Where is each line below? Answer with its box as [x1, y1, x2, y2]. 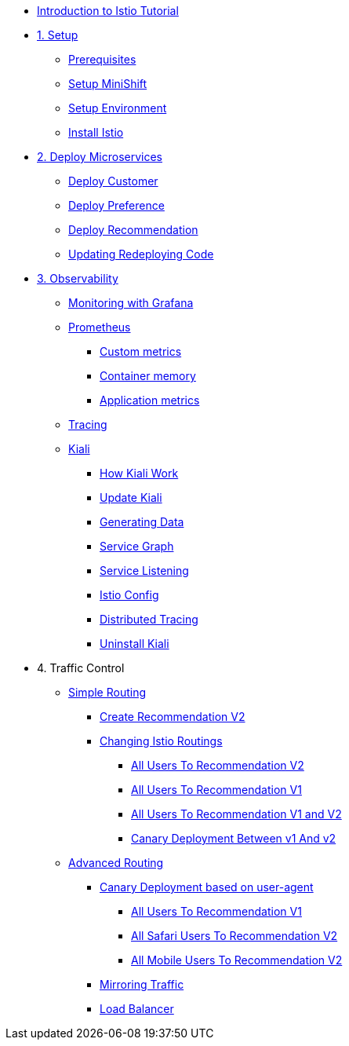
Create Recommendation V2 [100, 710, 245, 723]
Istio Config [100, 588, 159, 602]
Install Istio [68, 126, 124, 139]
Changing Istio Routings [100, 734, 223, 748]
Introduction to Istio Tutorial [37, 4, 179, 17]
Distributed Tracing [100, 613, 198, 626]
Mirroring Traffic [100, 978, 184, 991]
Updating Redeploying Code [68, 247, 214, 261]
